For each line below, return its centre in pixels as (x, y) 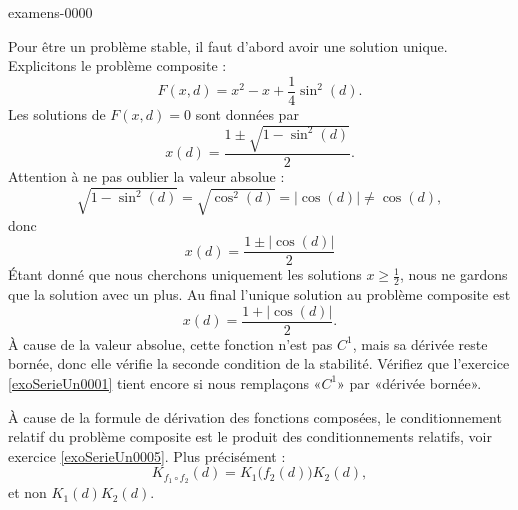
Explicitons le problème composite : (117, 65)
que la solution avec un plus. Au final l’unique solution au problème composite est (259, 294)
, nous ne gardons (453, 274)
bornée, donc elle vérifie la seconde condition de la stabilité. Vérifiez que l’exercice (259, 363)
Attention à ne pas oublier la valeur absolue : (146, 176)
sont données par (247, 113)
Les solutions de (57, 113)
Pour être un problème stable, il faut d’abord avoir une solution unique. (228, 45)
